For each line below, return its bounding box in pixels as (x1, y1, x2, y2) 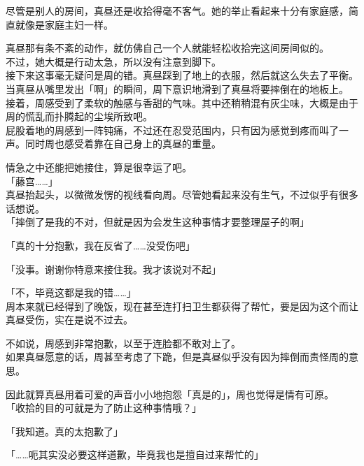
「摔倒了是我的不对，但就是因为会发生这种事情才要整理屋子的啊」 (6, 214, 309, 229)
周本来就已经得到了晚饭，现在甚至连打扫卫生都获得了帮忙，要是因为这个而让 (6, 298, 358, 313)
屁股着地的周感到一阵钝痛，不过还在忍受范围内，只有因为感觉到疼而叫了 (6, 122, 339, 137)
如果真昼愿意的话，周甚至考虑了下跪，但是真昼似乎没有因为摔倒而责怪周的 (6, 349, 349, 364)
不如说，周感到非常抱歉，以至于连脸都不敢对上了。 (6, 335, 241, 350)
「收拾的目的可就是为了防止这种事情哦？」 (6, 400, 202, 415)
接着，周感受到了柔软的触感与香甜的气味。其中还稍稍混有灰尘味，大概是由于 (6, 95, 358, 110)
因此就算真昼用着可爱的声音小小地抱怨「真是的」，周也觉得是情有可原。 (6, 386, 334, 401)
